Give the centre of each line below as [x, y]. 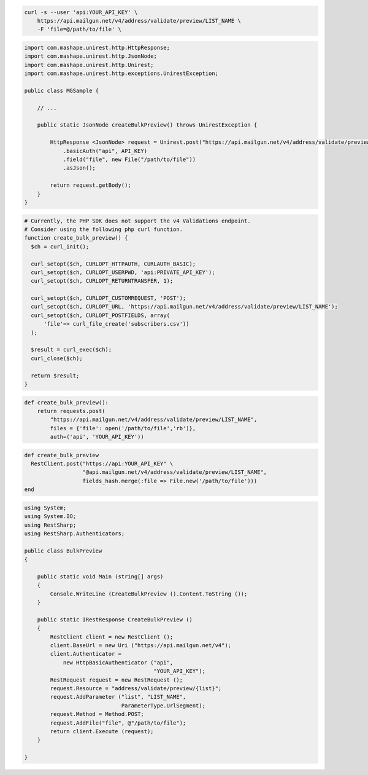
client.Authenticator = [86, 654]
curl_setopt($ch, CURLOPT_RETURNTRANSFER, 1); [102, 281]
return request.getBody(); [90, 185]
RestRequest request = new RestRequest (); [117, 680]
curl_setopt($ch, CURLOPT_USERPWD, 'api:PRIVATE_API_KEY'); [123, 272]
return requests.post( [71, 411]
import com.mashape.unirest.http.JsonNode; [91, 56]
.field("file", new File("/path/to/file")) [129, 159]
